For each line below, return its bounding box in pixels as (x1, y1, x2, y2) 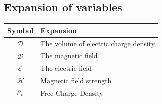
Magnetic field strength (40, 75, 112, 86)
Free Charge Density (40, 87, 103, 98)
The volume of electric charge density (40, 38, 155, 48)
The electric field (40, 63, 92, 73)
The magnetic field (40, 50, 98, 61)
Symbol (7, 25, 34, 35)
